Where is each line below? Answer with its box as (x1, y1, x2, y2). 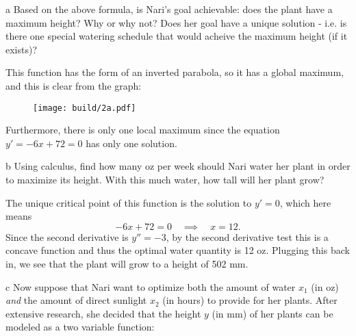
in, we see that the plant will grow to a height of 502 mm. (5, 256, 249, 270)
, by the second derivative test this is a (166, 229, 329, 244)
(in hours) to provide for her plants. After (162, 293, 338, 307)
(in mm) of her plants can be (212, 306, 333, 320)
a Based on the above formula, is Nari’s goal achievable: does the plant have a (5, 2, 333, 16)
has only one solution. (86, 135, 177, 150)
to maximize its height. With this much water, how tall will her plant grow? (5, 172, 325, 186)
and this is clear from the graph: (5, 78, 142, 92)
